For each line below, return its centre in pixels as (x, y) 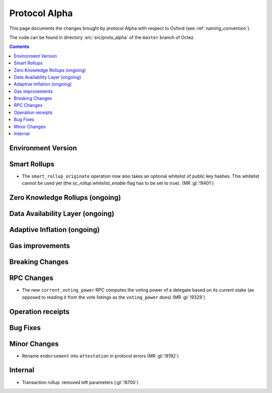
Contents (19, 47)
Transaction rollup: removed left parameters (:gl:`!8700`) (80, 382)
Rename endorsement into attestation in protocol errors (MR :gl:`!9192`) (100, 356)
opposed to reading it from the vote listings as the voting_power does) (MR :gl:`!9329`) (114, 297)
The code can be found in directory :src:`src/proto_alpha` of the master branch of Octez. (102, 37)
